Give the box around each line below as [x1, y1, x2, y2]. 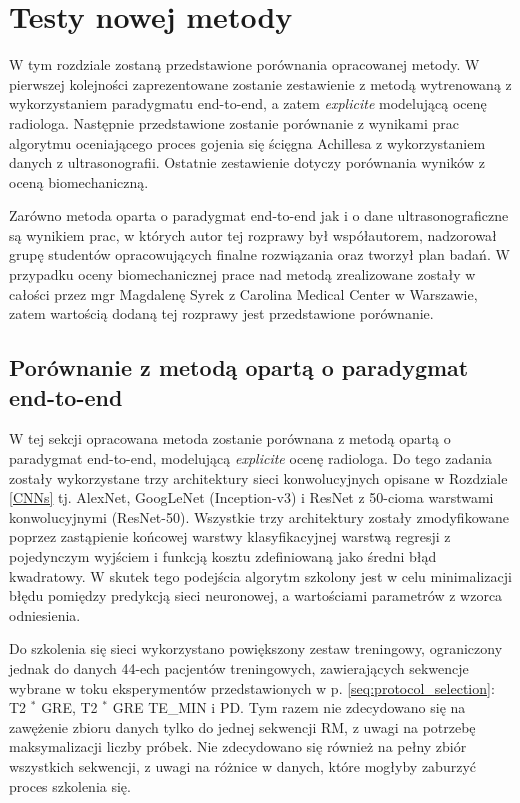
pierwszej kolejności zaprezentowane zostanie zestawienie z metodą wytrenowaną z [9, 73, 512, 94]
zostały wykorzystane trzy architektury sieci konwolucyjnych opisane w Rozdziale [9, 467, 508, 488]
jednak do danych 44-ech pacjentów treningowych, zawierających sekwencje [9, 657, 469, 678]
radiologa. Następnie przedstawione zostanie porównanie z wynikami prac [9, 112, 459, 133]
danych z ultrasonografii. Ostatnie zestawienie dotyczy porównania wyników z [9, 152, 485, 173]
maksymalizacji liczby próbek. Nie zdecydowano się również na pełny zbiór [9, 736, 467, 757]
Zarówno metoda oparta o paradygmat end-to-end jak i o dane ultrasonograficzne [9, 205, 509, 226]
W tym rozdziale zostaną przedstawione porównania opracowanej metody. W [9, 54, 480, 75]
